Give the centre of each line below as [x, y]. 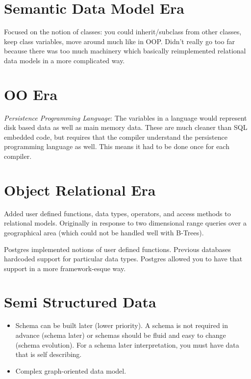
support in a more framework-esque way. [65, 268]
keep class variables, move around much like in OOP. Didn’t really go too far [119, 41]
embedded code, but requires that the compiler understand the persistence [116, 137]
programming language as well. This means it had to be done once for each [117, 146]
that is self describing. [49, 354]
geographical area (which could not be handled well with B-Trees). [104, 232]
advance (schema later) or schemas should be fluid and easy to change [121, 335]
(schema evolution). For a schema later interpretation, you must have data [127, 344]
